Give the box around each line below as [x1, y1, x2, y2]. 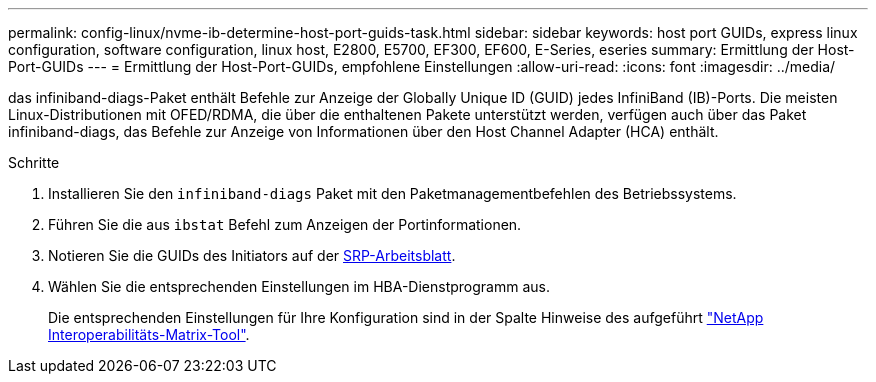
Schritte [8, 154, 60, 171]
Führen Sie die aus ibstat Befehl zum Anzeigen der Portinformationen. [48, 216, 522, 233]
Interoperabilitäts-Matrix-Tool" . [48, 326, 250, 343]
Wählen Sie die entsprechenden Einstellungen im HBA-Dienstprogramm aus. [48, 278, 551, 295]
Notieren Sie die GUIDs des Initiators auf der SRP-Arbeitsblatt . [48, 247, 456, 264]
